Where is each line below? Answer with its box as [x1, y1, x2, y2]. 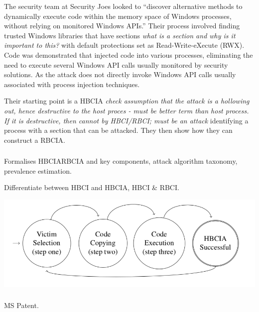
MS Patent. [4, 300, 39, 311]
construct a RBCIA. [4, 134, 65, 145]
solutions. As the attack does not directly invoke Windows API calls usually [4, 69, 236, 80]
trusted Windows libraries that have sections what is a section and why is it [4, 30, 236, 40]
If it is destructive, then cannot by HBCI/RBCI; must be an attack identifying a [4, 115, 249, 125]
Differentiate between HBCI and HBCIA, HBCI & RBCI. [4, 182, 179, 193]
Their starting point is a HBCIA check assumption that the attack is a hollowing [4, 96, 250, 106]
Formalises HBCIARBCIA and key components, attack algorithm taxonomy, [4, 156, 238, 166]
